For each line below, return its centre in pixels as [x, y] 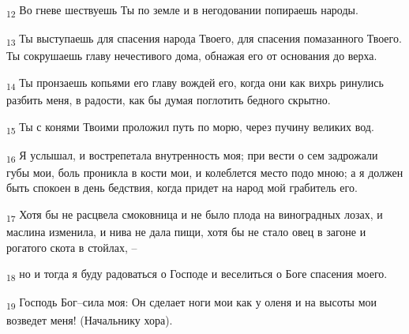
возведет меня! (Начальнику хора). [90, 319]
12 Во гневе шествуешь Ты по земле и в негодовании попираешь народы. [182, 11]
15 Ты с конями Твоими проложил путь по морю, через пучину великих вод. [190, 127]
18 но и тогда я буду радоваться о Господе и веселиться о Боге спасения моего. [197, 275]
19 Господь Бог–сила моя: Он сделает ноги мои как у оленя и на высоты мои [192, 303]
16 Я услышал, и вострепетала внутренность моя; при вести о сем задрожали [192, 156]
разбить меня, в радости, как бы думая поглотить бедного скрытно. [169, 99]
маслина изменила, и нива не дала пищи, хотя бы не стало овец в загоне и [186, 232]
